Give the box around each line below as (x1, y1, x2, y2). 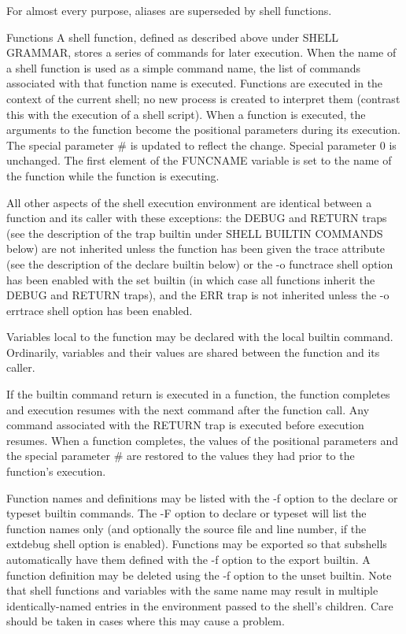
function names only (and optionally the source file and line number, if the (6, 520, 367, 536)
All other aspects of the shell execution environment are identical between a (6, 194, 372, 210)
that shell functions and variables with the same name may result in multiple (6, 582, 378, 599)
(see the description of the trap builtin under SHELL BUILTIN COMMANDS (6, 224, 383, 241)
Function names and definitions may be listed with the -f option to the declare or (6, 489, 398, 506)
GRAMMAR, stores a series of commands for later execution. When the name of (6, 44, 397, 61)
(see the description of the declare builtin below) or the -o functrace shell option (6, 255, 393, 272)
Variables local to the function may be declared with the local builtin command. (6, 328, 393, 345)
